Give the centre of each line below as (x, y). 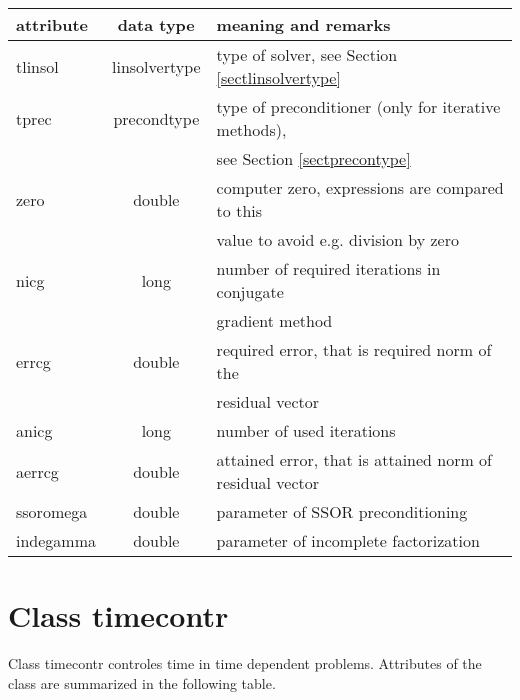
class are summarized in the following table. (142, 682)
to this (239, 210)
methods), (251, 129)
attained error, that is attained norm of (354, 459)
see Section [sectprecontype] (313, 158)
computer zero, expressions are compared (360, 187)
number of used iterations (306, 430)
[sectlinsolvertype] (278, 77)
